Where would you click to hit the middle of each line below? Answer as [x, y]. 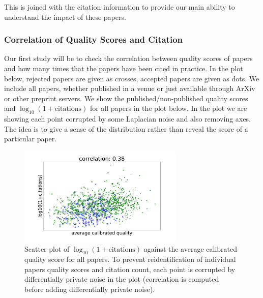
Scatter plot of [47, 248]
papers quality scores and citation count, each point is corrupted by [130, 269]
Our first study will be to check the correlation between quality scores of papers [128, 58]
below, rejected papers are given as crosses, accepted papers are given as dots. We [132, 78]
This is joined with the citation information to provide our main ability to [120, 7]
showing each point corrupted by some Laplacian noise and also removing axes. [127, 119]
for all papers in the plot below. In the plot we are [168, 108]
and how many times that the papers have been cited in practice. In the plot [124, 68]
